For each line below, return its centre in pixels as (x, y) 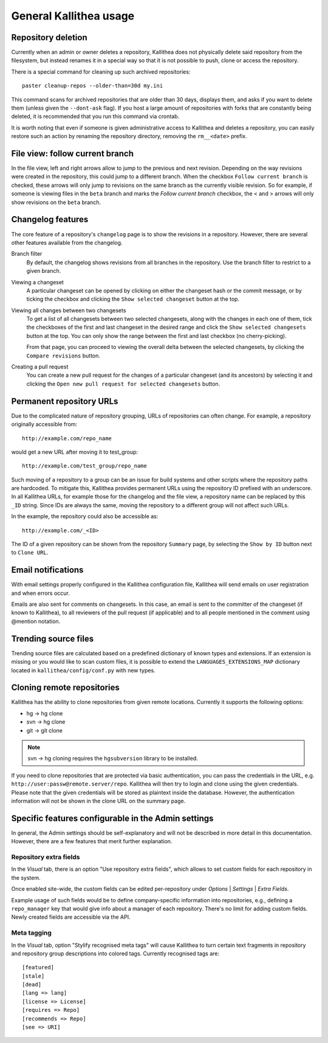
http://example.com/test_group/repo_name (84, 466)
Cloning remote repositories (65, 688)
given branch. (44, 271)
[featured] (38, 967)
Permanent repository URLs (65, 401)
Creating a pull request (40, 367)
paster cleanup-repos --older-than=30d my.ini (93, 86)
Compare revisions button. (63, 356)
